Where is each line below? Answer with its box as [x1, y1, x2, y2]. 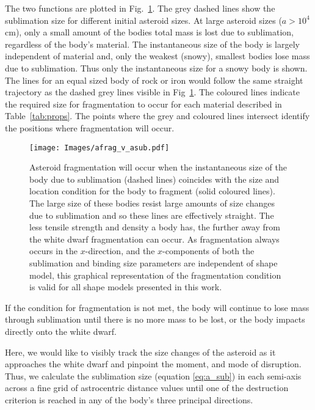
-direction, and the [85, 244, 155, 257]
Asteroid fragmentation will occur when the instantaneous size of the [29, 161, 287, 174]
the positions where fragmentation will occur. [5, 121, 175, 134]
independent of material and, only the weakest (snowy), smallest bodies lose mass [5, 49, 310, 62]
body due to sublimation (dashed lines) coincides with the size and [29, 172, 280, 185]
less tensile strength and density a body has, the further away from [29, 221, 280, 233]
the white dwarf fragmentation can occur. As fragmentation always [29, 232, 280, 245]
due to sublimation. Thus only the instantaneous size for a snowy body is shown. [5, 61, 308, 74]
